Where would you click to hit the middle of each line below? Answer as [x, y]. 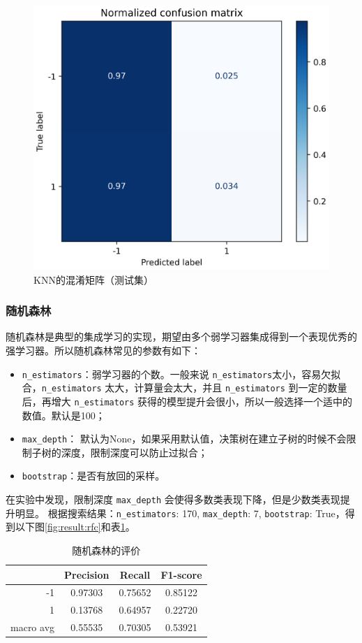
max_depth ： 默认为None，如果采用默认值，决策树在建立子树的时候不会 [184, 439]
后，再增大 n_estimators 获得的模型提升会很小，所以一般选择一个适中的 [187, 401]
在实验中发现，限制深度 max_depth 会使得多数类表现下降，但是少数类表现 [173, 499]
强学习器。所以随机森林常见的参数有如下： [103, 350]
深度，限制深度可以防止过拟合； [134, 452]
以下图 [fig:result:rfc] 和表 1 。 [75, 527]
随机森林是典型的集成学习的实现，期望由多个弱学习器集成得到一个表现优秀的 [181, 337]
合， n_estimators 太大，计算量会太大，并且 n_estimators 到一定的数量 [184, 388]
